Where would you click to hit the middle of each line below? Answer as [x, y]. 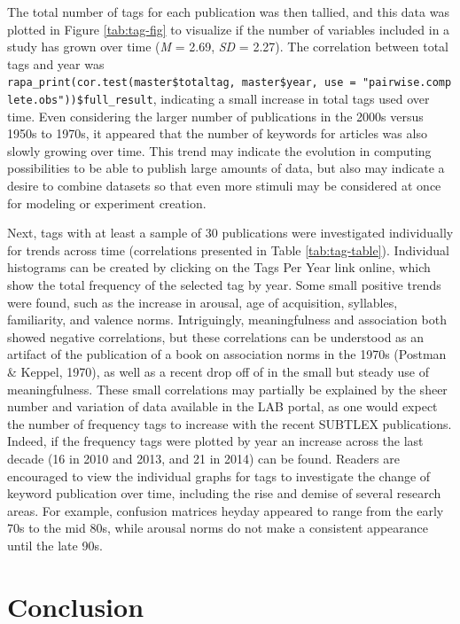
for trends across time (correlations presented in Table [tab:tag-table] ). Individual [228, 250]
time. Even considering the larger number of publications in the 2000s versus [215, 116]
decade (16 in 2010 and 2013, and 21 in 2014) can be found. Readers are [203, 458]
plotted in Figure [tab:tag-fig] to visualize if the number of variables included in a [229, 29]
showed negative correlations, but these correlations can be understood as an [216, 336]
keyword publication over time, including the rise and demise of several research [224, 493]
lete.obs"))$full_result [80, 101]
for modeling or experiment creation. [107, 203]
